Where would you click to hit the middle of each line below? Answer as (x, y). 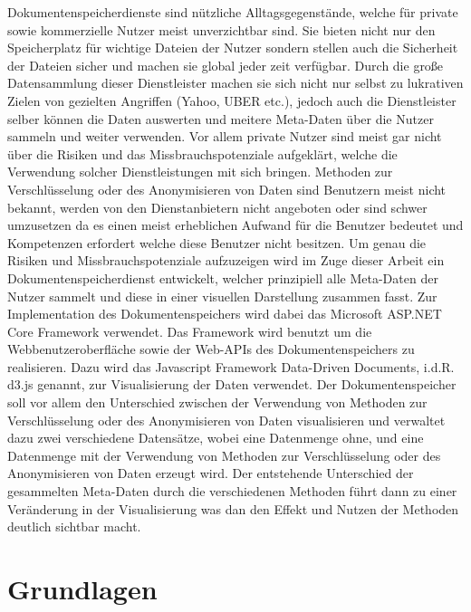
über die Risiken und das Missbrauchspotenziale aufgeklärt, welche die (202, 153)
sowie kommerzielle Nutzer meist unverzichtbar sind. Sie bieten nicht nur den (221, 29)
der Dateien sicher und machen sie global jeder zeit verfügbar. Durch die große (226, 65)
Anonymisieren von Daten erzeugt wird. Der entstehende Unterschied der (211, 473)
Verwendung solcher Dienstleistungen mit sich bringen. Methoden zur (200, 172)
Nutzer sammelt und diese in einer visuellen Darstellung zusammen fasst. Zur (222, 296)
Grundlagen (82, 588)
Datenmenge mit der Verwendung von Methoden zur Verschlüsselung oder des (224, 455)
